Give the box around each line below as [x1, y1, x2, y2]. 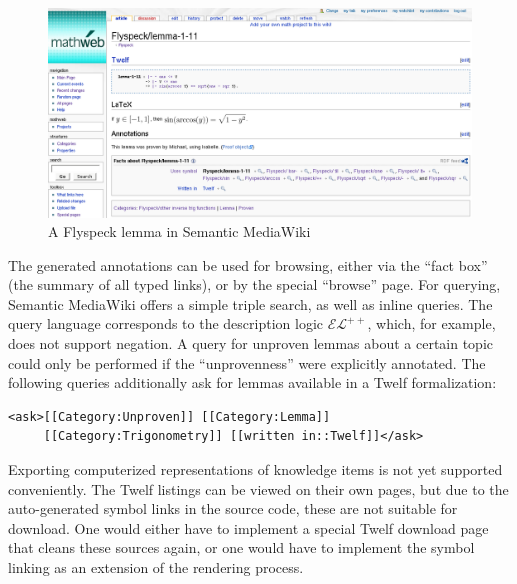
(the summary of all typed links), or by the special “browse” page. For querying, [8, 274, 501, 295]
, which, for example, [367, 313, 496, 334]
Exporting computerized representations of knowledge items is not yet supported [8, 459, 503, 480]
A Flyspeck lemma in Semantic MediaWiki [48, 221, 311, 242]
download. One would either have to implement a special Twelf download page [8, 517, 489, 538]
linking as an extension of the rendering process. [8, 557, 304, 578]
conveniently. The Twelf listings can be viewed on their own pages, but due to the [8, 478, 509, 499]
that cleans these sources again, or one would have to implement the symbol [8, 537, 475, 558]
